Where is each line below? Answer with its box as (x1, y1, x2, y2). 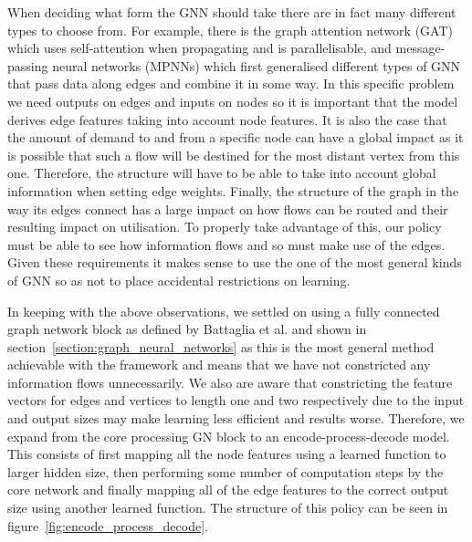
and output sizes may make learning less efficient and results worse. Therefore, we (7, 409, 465, 428)
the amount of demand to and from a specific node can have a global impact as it (7, 128, 464, 147)
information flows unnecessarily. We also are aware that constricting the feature (7, 372, 453, 391)
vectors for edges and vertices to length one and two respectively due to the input (7, 391, 465, 410)
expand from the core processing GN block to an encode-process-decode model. (7, 426, 450, 445)
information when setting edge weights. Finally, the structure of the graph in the (7, 181, 459, 200)
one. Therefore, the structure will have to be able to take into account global (7, 163, 436, 182)
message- (395, 38, 446, 57)
